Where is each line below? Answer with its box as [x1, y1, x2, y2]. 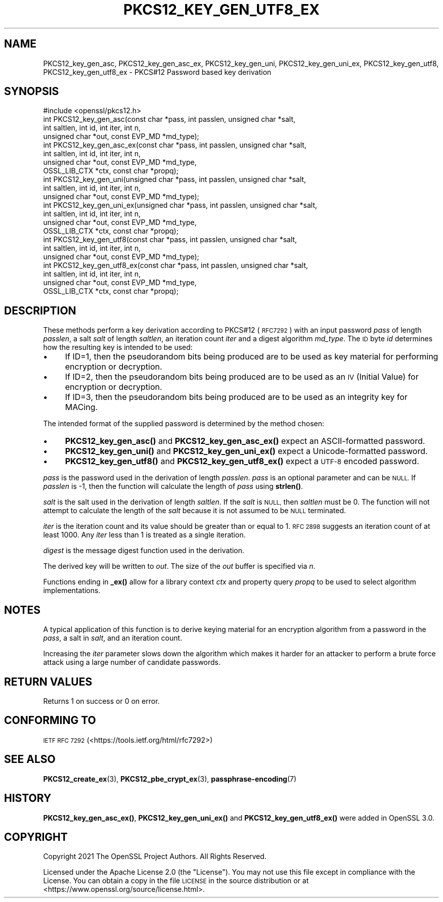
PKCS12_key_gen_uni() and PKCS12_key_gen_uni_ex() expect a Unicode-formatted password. [65, 446, 428, 457]
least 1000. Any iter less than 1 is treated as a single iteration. [43, 530, 246, 539]
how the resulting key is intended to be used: [43, 343, 193, 352]
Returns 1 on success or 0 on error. [43, 696, 160, 705]
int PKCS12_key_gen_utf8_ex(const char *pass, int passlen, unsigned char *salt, [43, 261, 308, 270]
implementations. [43, 586, 101, 595]
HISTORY [4, 792, 52, 805]
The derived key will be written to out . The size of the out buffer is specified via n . [43, 562, 316, 571]
